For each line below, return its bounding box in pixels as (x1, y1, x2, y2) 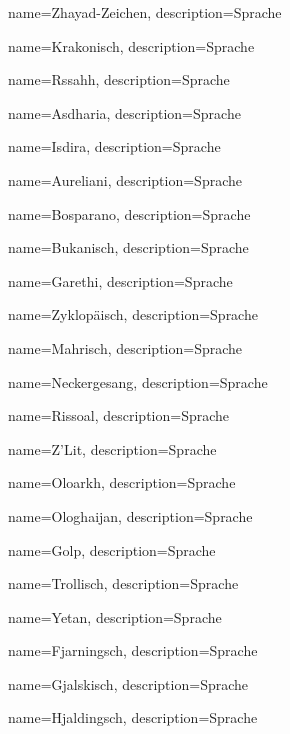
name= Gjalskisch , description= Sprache (8, 673, 249, 694)
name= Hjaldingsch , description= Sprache (8, 707, 258, 728)
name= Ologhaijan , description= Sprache (8, 505, 253, 526)
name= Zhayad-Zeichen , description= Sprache (8, 2, 282, 22)
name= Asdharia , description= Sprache (8, 102, 241, 123)
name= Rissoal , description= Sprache (8, 405, 230, 426)
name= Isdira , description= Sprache (8, 136, 221, 157)
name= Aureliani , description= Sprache (8, 169, 242, 190)
